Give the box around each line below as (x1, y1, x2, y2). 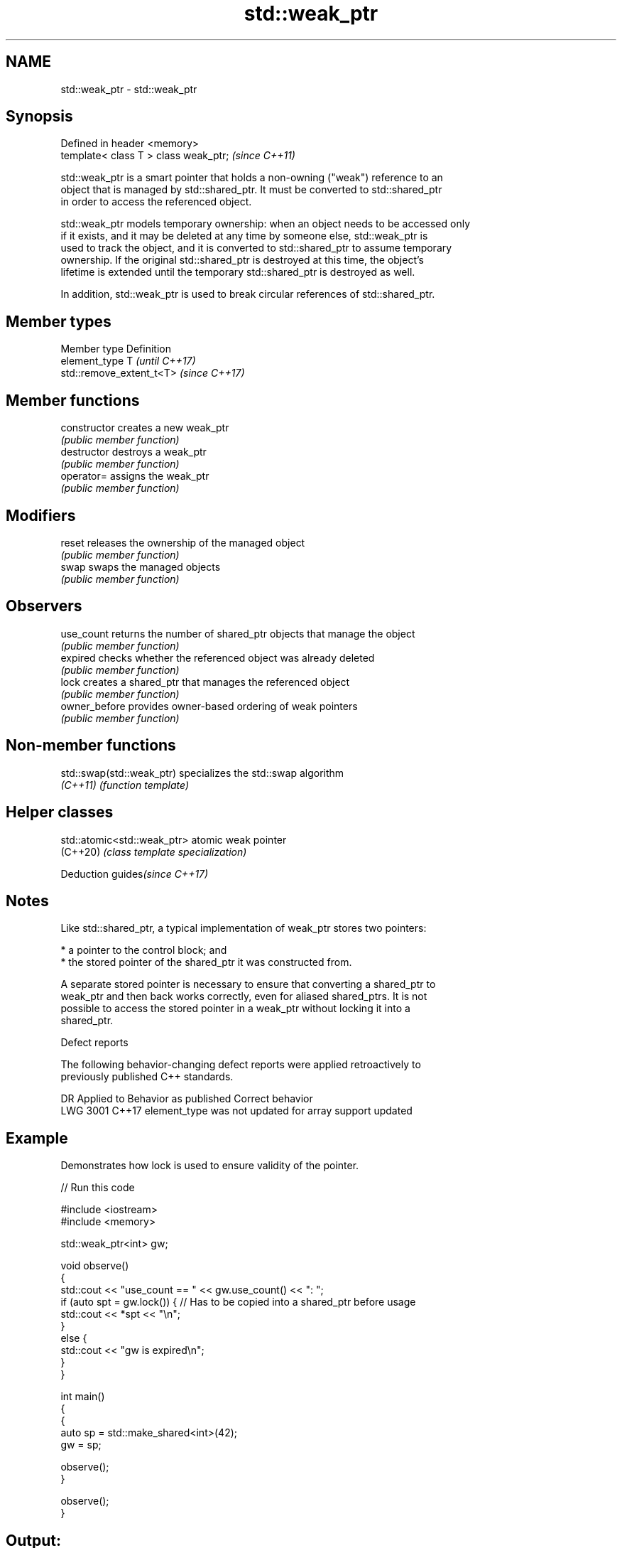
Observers (6, 597, 82, 616)
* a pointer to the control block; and (60, 944, 227, 957)
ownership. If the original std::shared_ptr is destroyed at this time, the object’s (60, 254, 424, 267)
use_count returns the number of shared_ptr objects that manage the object (60, 627, 415, 640)
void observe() (60, 1259, 129, 1272)
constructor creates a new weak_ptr (60, 421, 229, 434)
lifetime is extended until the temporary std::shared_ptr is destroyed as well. (60, 266, 415, 279)
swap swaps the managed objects (60, 560, 221, 573)
